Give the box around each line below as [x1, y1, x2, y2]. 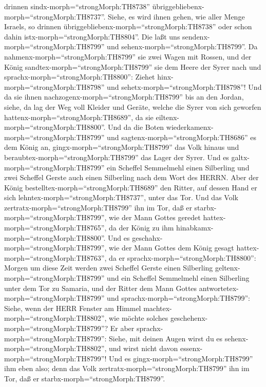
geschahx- [132, 232, 163, 243]
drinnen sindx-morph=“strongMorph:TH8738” [4, 1, 150, 11]
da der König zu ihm [109, 222, 174, 233]
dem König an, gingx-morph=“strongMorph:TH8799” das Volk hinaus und [4, 142, 239, 152]
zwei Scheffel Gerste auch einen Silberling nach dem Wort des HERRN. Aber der [4, 172, 259, 183]
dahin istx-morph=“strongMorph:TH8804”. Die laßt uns [4, 31, 180, 42]
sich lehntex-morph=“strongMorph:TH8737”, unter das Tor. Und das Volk [4, 192, 238, 203]
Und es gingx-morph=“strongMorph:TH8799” [109, 353, 253, 363]
